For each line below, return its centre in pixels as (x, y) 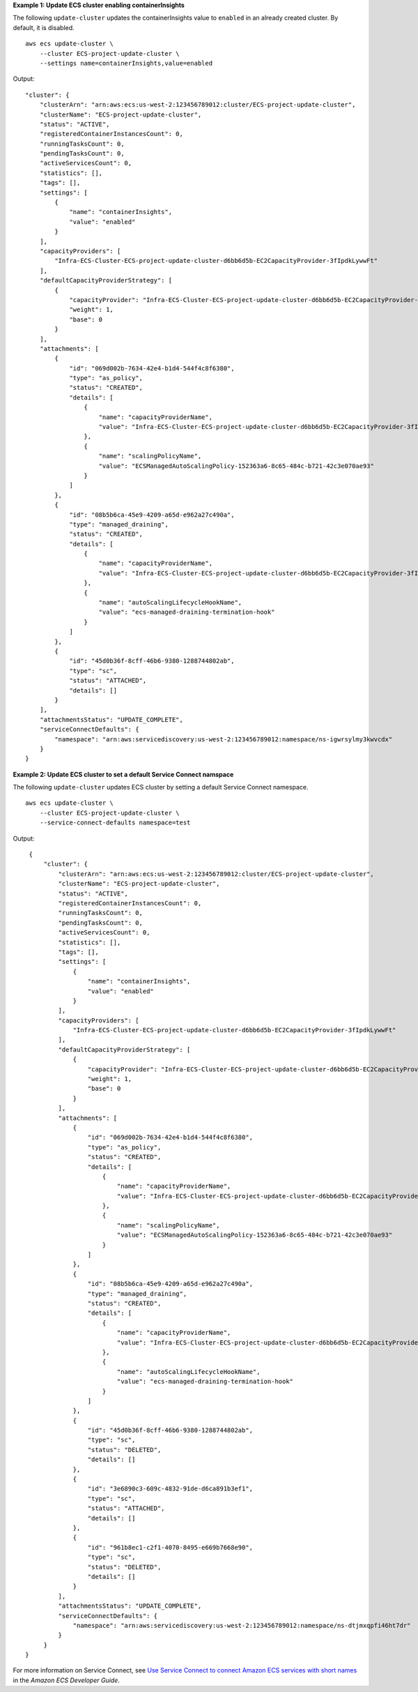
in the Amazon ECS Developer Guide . (66, 1680)
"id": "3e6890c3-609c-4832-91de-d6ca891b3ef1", (170, 1489)
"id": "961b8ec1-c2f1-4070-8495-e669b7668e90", (170, 1547)
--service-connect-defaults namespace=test (115, 823)
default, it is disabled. (44, 27)
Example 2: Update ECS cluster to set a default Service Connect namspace (123, 774)
